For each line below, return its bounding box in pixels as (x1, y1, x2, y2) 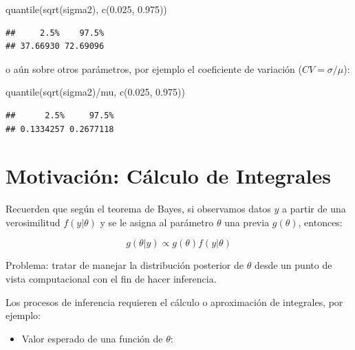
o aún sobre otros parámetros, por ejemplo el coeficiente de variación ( (6, 61, 302, 76)
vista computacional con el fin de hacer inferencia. (6, 272, 217, 286)
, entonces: (298, 215, 343, 229)
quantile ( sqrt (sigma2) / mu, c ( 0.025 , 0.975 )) (6, 85, 185, 99)
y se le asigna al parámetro (100, 215, 214, 229)
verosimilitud (6, 215, 61, 229)
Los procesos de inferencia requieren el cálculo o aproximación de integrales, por (6, 294, 343, 309)
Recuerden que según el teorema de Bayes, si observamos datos (6, 201, 271, 216)
